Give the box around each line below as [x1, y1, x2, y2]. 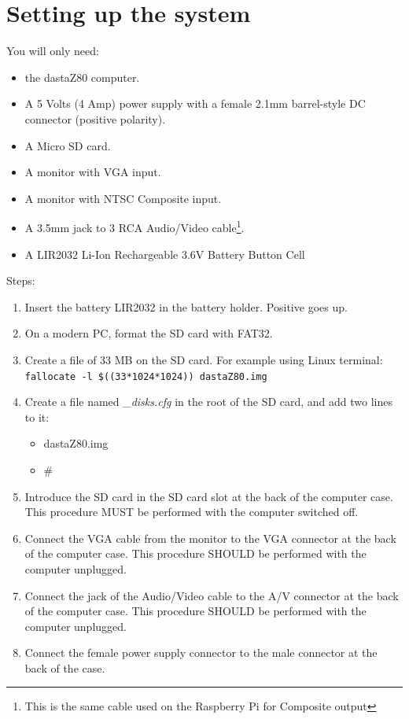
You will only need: [6, 42, 99, 59]
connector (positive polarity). [24, 110, 166, 127]
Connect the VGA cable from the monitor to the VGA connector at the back [24, 529, 396, 546]
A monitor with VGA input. [24, 164, 161, 180]
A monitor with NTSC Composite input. [24, 190, 222, 206]
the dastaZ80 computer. [24, 68, 140, 85]
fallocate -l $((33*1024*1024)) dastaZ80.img [24, 371, 267, 382]
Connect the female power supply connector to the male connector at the [24, 644, 378, 661]
